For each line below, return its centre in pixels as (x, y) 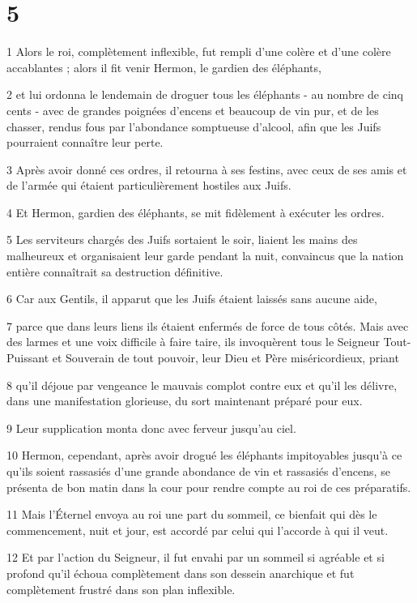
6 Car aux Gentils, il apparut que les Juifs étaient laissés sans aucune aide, (192, 299)
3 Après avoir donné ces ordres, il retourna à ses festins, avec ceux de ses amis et (207, 169)
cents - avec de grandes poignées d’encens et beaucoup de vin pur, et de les (193, 110)
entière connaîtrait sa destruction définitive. (115, 271)
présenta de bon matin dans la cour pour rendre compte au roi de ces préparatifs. (209, 487)
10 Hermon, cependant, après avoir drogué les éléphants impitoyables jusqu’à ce (204, 455)
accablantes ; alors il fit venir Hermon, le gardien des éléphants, (164, 67)
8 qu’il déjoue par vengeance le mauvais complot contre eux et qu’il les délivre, (202, 385)
